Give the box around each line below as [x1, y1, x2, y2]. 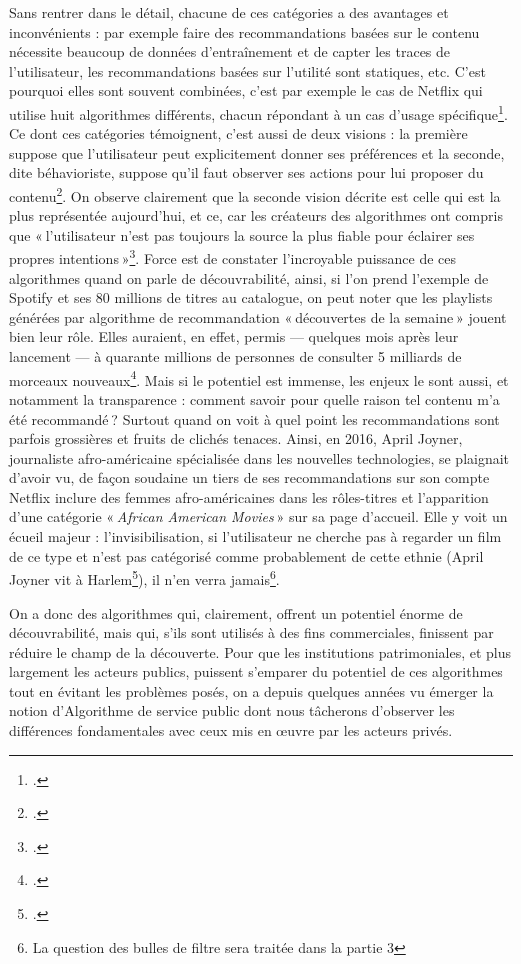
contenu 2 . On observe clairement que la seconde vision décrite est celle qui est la [9, 183, 501, 206]
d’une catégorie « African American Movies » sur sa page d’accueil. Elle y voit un [9, 506, 508, 527]
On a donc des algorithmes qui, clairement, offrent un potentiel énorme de [9, 602, 463, 623]
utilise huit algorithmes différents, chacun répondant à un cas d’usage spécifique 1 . [9, 100, 508, 124]
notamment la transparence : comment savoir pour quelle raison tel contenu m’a [9, 388, 500, 409]
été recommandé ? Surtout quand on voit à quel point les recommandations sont [9, 408, 500, 429]
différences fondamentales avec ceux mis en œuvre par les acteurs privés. [9, 720, 453, 741]
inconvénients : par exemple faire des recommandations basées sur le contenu [9, 21, 480, 42]
